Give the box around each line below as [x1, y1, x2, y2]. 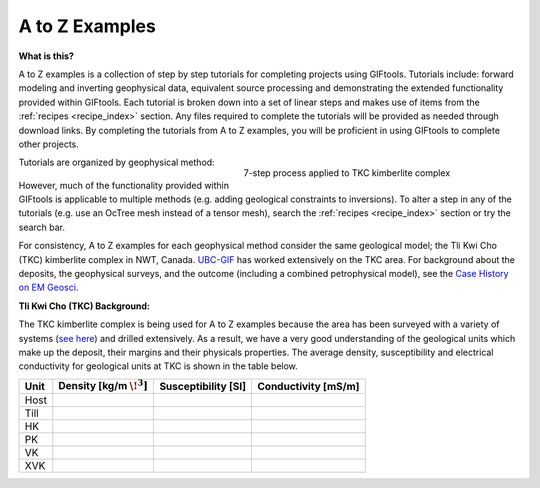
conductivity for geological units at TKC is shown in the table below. [18, 360, 299, 372]
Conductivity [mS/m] [257, 379, 360, 393]
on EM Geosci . [18, 281, 79, 294]
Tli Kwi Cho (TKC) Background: [18, 300, 150, 312]
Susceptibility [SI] [159, 379, 247, 393]
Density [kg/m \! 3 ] [58, 377, 149, 392]
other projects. [18, 138, 80, 150]
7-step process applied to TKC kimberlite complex [243, 167, 451, 179]
